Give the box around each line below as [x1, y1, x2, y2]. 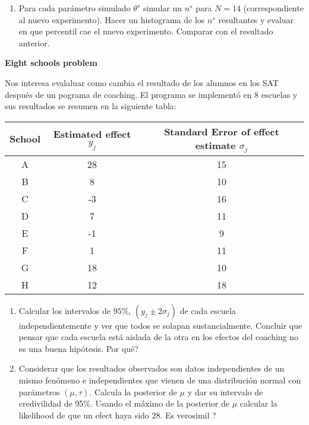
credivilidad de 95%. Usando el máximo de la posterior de [18, 397, 229, 410]
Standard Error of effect [164, 124, 279, 138]
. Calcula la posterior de [89, 385, 177, 398]
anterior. [18, 36, 50, 49]
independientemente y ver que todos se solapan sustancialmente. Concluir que [18, 319, 302, 331]
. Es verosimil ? [160, 408, 216, 421]
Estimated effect [53, 126, 131, 141]
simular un [143, 2, 182, 14]
